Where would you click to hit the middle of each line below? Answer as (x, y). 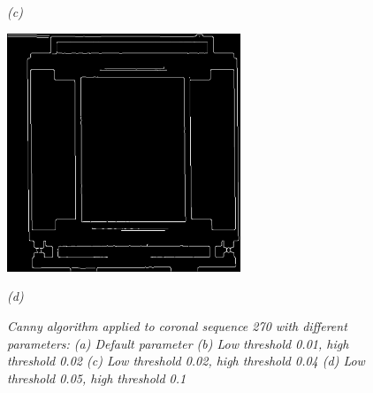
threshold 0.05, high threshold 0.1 (97, 378)
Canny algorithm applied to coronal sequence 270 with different (177, 326)
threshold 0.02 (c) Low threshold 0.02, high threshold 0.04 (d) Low (186, 361)
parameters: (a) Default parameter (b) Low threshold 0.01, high (178, 343)
